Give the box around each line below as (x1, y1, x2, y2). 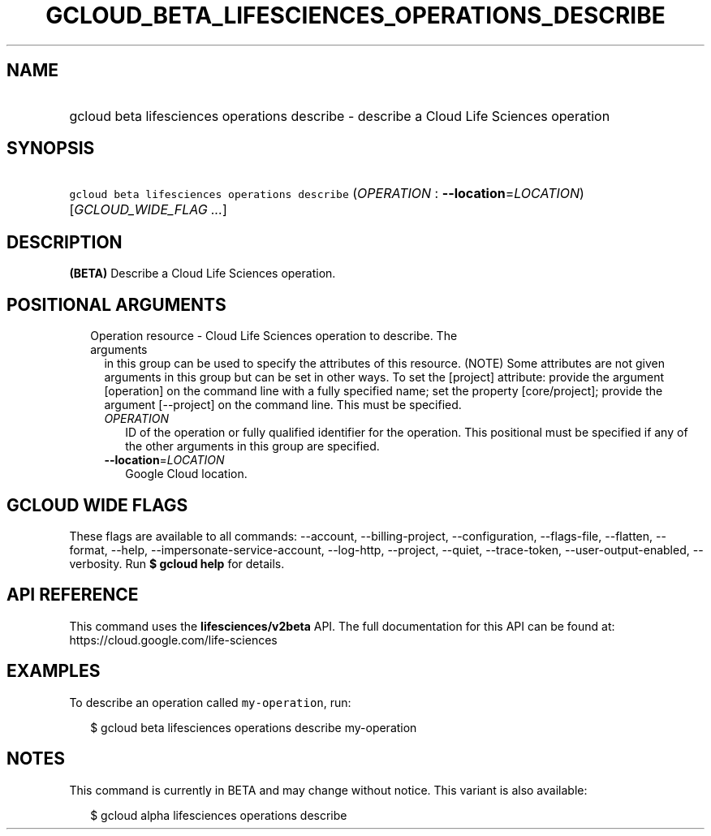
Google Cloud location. (125, 467, 248, 481)
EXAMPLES (6, 661, 101, 682)
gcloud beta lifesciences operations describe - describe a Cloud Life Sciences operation (69, 107, 610, 124)
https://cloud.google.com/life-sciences (69, 632, 278, 647)
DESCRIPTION (6, 231, 123, 252)
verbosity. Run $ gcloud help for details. (69, 556, 285, 571)
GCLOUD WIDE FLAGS (6, 494, 188, 515)
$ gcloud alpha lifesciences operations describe (90, 808, 347, 822)
